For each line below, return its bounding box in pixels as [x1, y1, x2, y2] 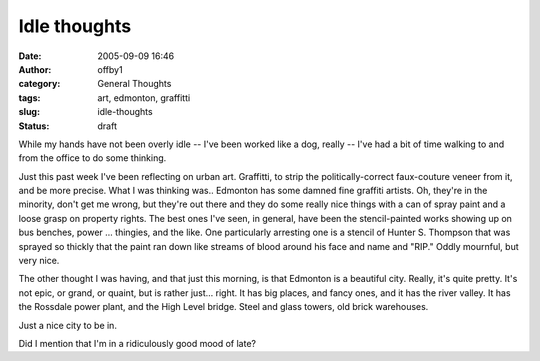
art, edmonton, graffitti [97, 91, 191, 104]
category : [18, 78, 61, 90]
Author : [18, 63, 52, 75]
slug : [18, 106, 40, 118]
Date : [18, 50, 42, 62]
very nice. [18, 255, 60, 267]
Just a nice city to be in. [18, 319, 117, 331]
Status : [18, 120, 50, 132]
